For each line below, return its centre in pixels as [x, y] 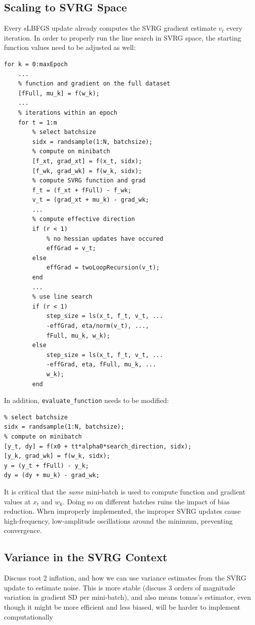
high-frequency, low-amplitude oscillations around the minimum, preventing [118, 520]
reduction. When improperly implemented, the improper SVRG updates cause [123, 511]
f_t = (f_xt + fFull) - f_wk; [82, 190]
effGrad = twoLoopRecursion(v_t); [103, 268]
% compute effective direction [84, 219]
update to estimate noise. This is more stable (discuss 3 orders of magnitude [120, 587]
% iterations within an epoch [68, 112]
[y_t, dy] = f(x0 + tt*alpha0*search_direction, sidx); [98, 446]
